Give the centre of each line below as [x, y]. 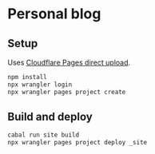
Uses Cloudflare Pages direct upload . [69, 62]
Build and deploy [50, 117]
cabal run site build [44, 135]
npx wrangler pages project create [67, 92]
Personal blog [54, 14]
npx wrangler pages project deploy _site [77, 143]
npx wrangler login [40, 85]
